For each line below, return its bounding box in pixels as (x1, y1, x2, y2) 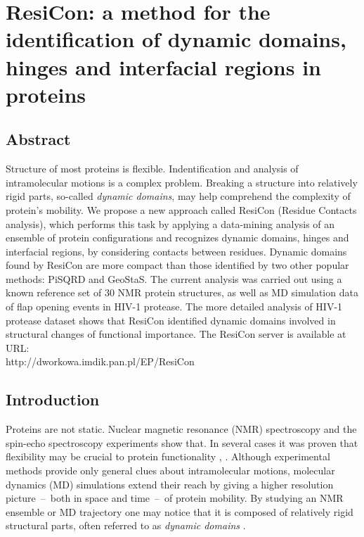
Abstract (6, 128, 71, 150)
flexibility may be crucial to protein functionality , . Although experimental (6, 449, 330, 464)
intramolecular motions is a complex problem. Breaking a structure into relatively (6, 175, 358, 189)
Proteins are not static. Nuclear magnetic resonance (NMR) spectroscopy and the (6, 422, 357, 436)
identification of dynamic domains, (6, 25, 346, 53)
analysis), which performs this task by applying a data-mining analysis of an (6, 216, 335, 231)
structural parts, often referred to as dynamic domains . (6, 518, 246, 533)
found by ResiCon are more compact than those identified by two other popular (6, 258, 349, 272)
